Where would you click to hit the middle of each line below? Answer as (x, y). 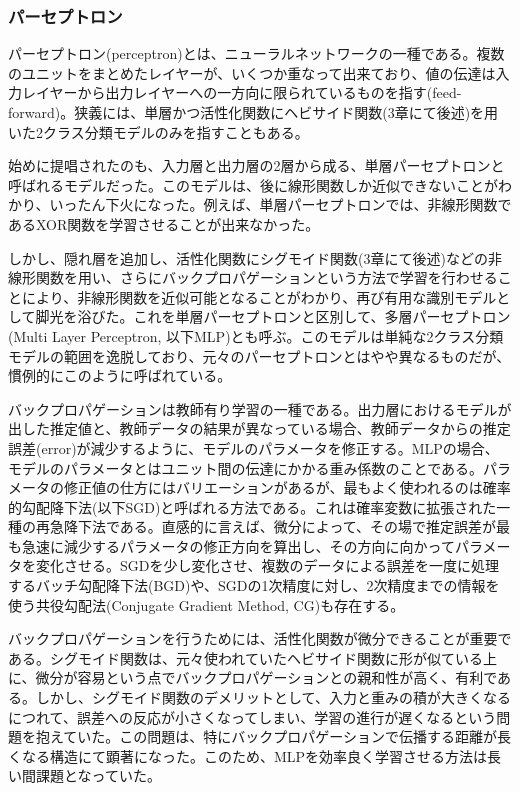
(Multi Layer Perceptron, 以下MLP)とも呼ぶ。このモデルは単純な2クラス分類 (256, 335)
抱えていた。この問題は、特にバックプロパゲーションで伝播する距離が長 (273, 736)
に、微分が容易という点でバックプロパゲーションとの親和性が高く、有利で (253, 677)
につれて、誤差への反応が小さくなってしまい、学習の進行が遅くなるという (252, 716)
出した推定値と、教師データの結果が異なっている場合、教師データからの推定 (259, 428)
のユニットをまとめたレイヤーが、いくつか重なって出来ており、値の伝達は (252, 72)
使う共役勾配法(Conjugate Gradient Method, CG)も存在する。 (206, 604)
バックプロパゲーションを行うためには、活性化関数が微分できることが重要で (260, 638)
